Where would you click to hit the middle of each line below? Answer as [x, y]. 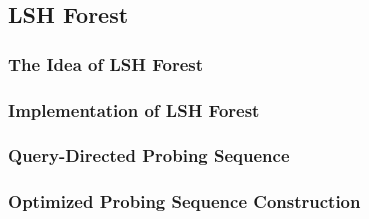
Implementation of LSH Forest [134, 109]
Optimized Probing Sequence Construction [184, 201]
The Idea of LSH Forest [106, 63]
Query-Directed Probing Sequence [149, 155]
